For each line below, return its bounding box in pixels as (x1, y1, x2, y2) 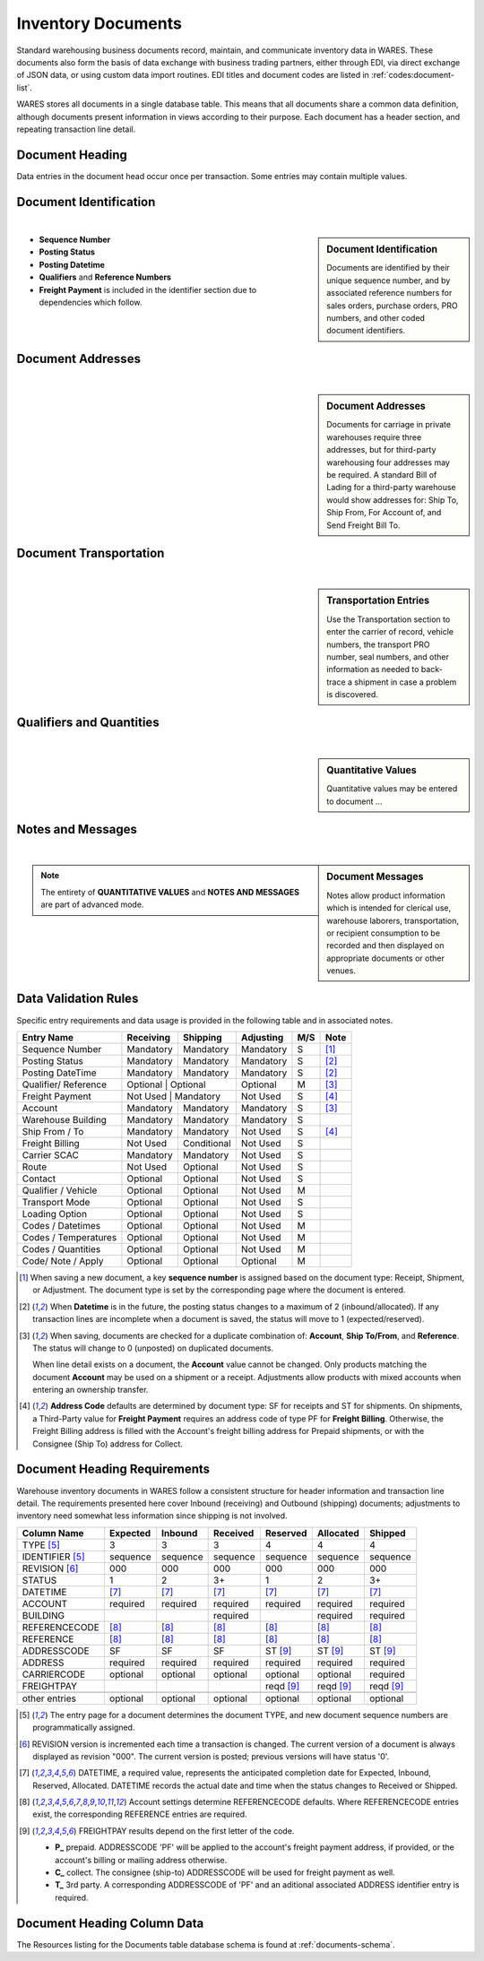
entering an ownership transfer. (32, 1385, 149, 1395)
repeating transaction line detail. (16, 124, 136, 134)
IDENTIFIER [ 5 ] (22, 1551, 85, 1563)
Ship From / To (22, 1125, 84, 1137)
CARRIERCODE (22, 1668, 86, 1680)
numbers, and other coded (326, 312, 426, 323)
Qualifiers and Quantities (16, 715, 160, 730)
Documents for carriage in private (326, 419, 452, 430)
